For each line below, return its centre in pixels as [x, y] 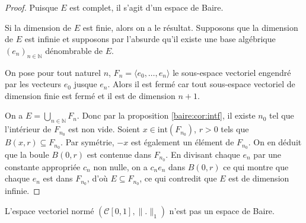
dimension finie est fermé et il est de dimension [90, 95]
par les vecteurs [33, 84]
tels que [235, 129]
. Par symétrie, [87, 142]
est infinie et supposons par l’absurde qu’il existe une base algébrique [150, 39]
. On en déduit [275, 142]
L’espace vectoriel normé [50, 210]
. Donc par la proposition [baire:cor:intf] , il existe [166, 115]
